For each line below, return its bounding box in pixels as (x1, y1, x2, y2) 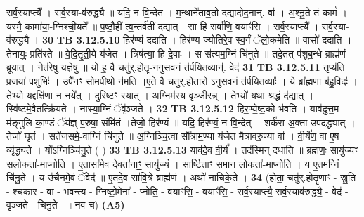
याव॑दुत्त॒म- (309, 101, 343, 116)
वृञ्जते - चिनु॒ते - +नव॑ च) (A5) (6, 197, 125, 212)
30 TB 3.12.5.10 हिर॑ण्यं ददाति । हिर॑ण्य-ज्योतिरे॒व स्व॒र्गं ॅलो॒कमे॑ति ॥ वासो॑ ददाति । (41, 32, 352, 47)
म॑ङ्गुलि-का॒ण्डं (6, 114, 55, 129)
